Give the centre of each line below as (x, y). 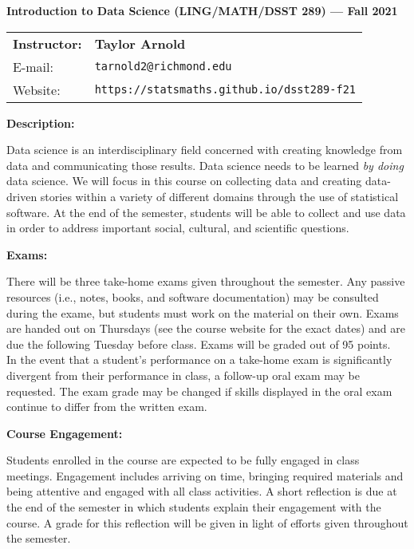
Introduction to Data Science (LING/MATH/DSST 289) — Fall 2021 (202, 10)
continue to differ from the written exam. (107, 407)
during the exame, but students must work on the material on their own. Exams (203, 312)
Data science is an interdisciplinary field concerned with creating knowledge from (205, 150)
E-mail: (33, 66)
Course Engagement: (65, 433)
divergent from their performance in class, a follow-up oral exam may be (183, 375)
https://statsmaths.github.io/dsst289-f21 (225, 90)
